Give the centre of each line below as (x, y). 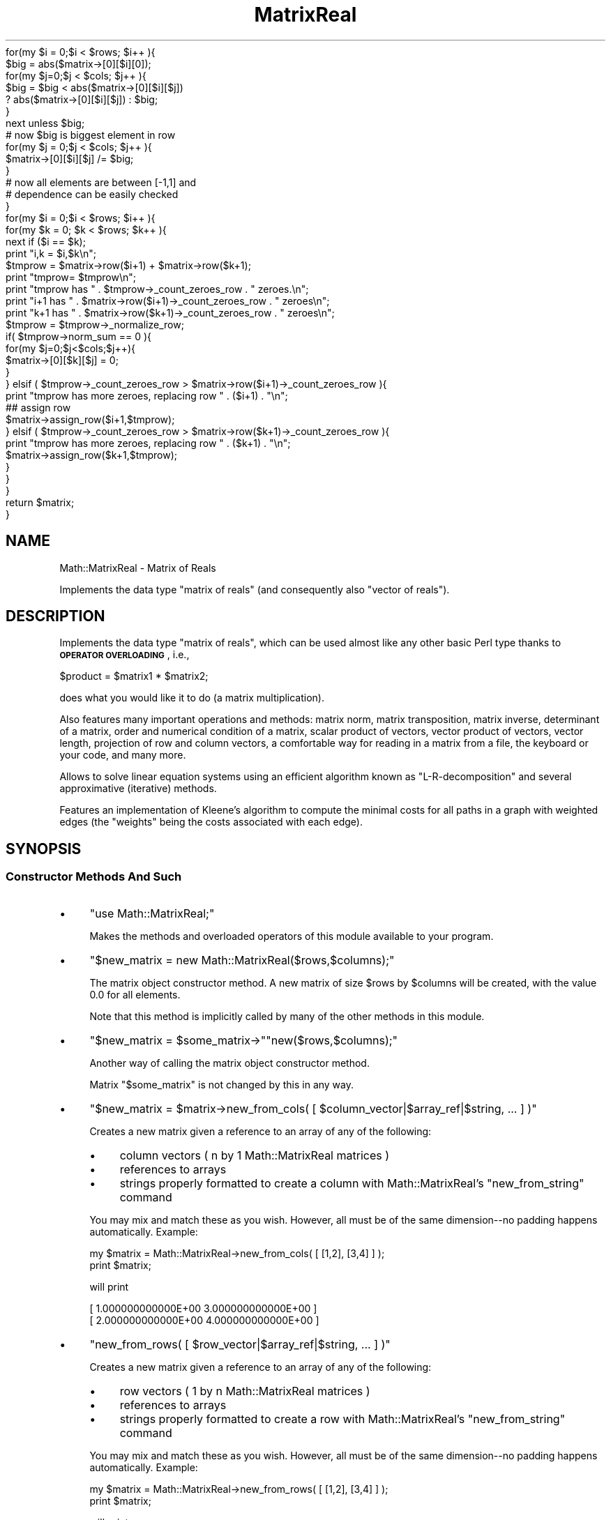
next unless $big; (45, 123)
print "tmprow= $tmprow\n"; (71, 277)
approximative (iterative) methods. (138, 789)
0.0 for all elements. (135, 994)
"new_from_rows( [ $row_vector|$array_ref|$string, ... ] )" (240, 1344)
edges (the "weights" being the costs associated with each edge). (211, 822)
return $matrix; (40, 502)
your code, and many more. (123, 755)
